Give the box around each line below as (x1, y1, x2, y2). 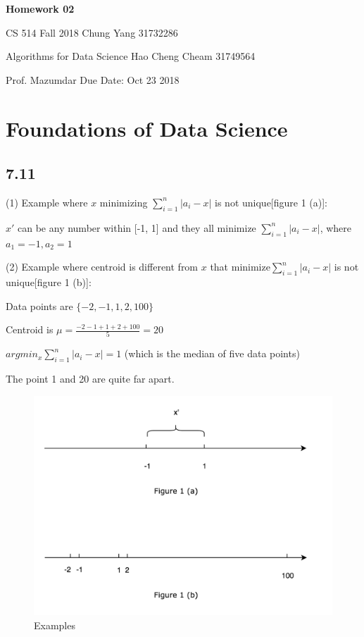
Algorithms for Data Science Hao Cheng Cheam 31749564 (6, 49, 256, 63)
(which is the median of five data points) (124, 346, 300, 361)
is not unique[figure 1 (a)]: (215, 194, 328, 209)
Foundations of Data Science (6, 113, 288, 142)
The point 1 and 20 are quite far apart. (6, 371, 175, 386)
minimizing (99, 194, 148, 209)
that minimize (210, 259, 270, 274)
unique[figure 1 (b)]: (6, 274, 92, 289)
